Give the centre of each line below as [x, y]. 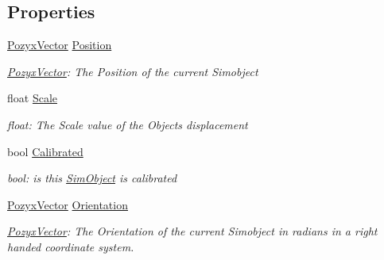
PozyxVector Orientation [68, 204]
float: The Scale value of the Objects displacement [128, 124]
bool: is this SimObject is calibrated [92, 178]
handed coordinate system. [71, 246]
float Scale [33, 98]
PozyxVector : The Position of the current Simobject [133, 71]
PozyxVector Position [60, 45]
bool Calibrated [45, 151]
